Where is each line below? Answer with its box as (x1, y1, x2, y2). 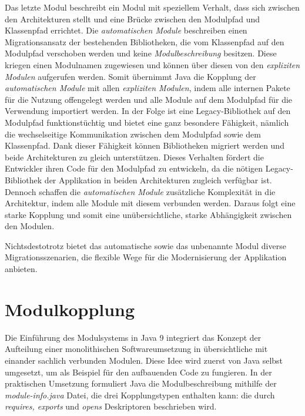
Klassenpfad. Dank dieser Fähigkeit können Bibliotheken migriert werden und (5, 139, 284, 152)
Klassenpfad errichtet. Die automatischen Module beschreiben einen (5, 24, 247, 36)
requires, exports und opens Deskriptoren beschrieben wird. (5, 400, 217, 412)
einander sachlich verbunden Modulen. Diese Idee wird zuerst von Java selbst (5, 354, 283, 366)
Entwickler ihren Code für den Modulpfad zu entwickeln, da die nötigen (5, 162, 263, 175)
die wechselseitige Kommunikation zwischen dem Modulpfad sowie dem (5, 128, 261, 140)
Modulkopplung (5, 297, 135, 321)
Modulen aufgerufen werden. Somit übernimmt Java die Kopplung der (5, 70, 256, 82)
